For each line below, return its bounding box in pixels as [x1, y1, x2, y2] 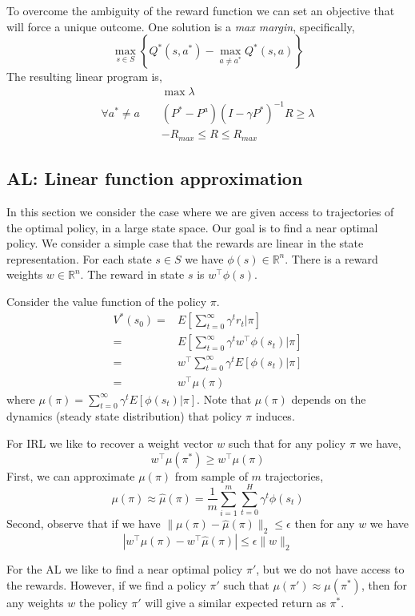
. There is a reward [285, 250, 378, 267]
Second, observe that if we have [6, 515, 161, 532]
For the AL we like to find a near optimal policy [6, 561, 243, 578]
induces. [255, 408, 295, 425]
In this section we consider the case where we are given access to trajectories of [6, 203, 394, 220]
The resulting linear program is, [6, 68, 162, 85]
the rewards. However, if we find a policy [6, 576, 206, 593]
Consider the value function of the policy [6, 293, 207, 309]
